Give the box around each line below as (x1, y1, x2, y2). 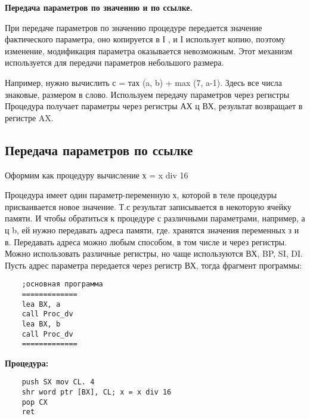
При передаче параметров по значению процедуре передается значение (5, 21, 262, 33)
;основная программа (21, 280, 103, 289)
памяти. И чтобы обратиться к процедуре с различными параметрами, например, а (5, 212, 305, 224)
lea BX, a (21, 300, 61, 309)
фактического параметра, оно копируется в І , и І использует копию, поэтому (5, 33, 286, 45)
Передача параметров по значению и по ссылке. (5, 1, 193, 13)
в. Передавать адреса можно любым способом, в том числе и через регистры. (5, 235, 287, 248)
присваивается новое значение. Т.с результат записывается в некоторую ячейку (5, 200, 292, 212)
